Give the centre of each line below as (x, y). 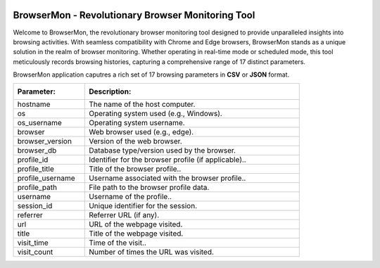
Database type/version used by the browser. (162, 151)
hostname (34, 104)
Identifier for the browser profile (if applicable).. (167, 160)
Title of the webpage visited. (136, 234)
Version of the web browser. (135, 141)
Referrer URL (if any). (124, 215)
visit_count (35, 252)
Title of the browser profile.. (135, 169)
